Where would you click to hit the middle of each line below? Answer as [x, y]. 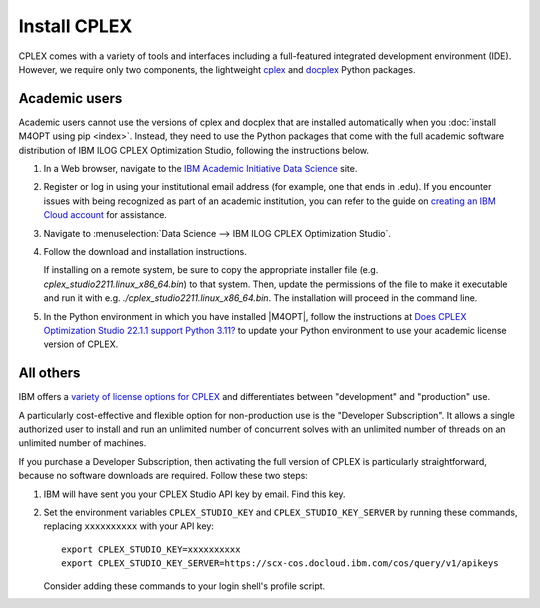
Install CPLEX [75, 26]
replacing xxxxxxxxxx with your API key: [129, 526]
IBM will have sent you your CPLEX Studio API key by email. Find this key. [194, 494]
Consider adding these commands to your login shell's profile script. [184, 586]
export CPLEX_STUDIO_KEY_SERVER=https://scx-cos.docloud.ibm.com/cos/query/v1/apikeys [280, 563]
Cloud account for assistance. [105, 215]
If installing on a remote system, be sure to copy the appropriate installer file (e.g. [211, 270]
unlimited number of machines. [82, 443]
